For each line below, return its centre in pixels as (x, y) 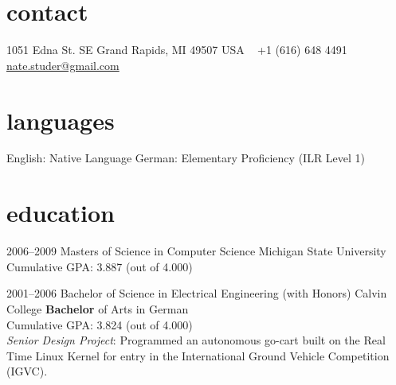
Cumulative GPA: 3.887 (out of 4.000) (100, 266)
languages (61, 120)
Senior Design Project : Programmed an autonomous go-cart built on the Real (196, 340)
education (61, 213)
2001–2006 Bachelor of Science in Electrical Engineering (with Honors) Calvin (197, 293)
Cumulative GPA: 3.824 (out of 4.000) (100, 324)
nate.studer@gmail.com (63, 65)
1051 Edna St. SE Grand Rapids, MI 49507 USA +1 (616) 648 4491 (177, 50)
